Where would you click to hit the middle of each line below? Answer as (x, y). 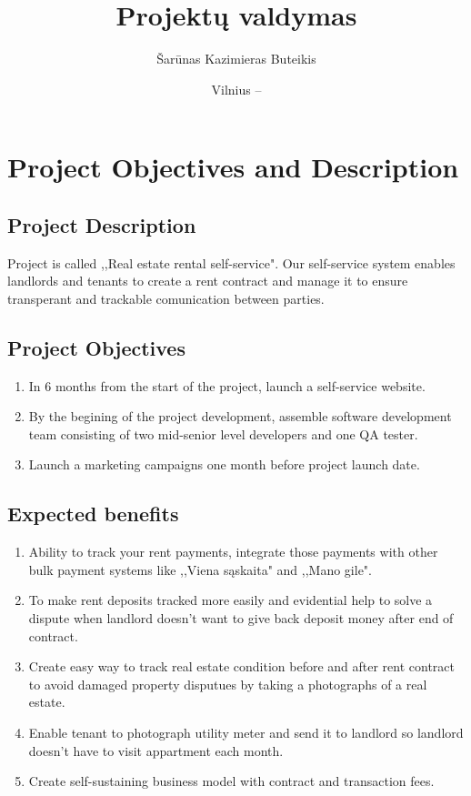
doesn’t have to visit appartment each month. (156, 750)
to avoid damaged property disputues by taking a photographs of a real (228, 684)
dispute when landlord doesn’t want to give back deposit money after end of (241, 618)
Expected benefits (93, 514)
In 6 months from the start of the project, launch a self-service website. (227, 385)
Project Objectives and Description (233, 167)
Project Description (102, 224)
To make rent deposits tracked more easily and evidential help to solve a (230, 600)
